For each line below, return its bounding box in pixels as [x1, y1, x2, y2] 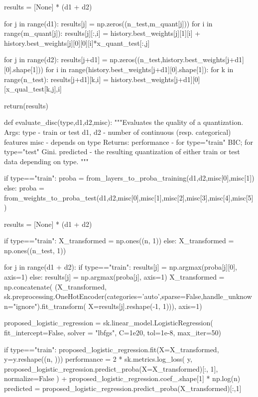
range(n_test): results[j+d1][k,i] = [4, 74, 109, 84]
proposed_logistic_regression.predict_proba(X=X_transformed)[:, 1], [4, 363, 218, 374]
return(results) [4, 100, 48, 110]
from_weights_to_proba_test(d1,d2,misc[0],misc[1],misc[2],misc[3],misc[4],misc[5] [4, 192, 254, 202]
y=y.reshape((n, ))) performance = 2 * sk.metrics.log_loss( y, [4, 354, 192, 364]
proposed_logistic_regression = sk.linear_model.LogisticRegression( [4, 317, 213, 328]
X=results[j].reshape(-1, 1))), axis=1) [88, 300, 202, 311]
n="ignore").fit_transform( [4, 300, 86, 311]
